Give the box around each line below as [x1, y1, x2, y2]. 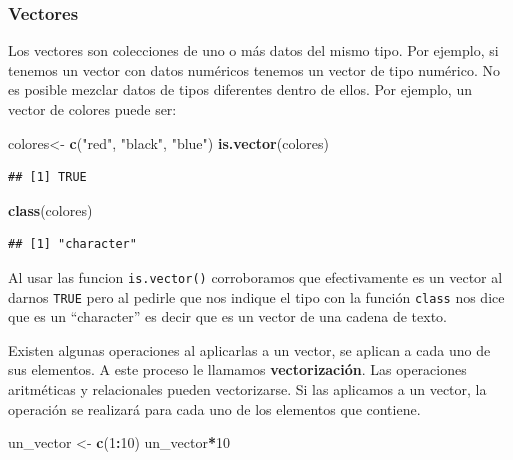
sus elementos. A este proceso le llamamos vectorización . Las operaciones [8, 359, 467, 380]
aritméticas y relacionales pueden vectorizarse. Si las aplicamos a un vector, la [8, 379, 487, 400]
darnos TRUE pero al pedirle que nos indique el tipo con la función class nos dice [8, 286, 505, 307]
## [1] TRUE [8, 170, 87, 185]
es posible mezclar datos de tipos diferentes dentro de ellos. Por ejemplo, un [8, 79, 472, 100]
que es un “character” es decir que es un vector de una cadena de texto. [8, 306, 447, 327]
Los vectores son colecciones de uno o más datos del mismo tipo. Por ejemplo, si [8, 40, 499, 61]
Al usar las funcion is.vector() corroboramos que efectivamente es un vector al [8, 266, 503, 287]
